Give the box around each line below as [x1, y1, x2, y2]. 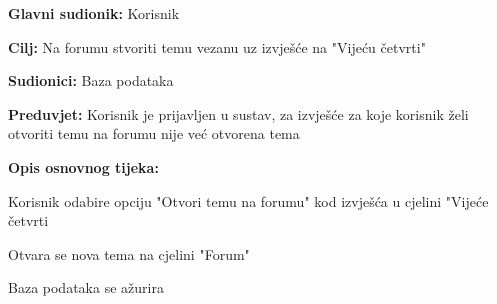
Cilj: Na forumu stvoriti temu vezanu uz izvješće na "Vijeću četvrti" [8, 36, 426, 57]
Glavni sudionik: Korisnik [8, 3, 180, 23]
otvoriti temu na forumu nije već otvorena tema [8, 123, 300, 144]
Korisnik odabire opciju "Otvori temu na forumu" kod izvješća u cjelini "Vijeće [8, 190, 489, 211]
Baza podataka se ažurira [8, 277, 164, 298]
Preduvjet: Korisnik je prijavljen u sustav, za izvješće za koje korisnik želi [8, 103, 469, 124]
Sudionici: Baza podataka [8, 70, 174, 91]
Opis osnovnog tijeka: [8, 156, 159, 177]
